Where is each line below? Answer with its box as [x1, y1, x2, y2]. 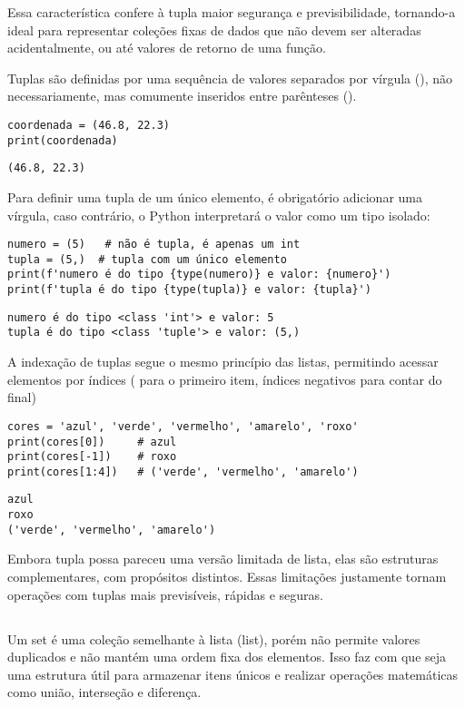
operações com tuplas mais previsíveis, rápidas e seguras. [7, 584, 324, 604]
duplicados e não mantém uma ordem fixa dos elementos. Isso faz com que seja [7, 647, 447, 666]
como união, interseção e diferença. [7, 682, 202, 702]
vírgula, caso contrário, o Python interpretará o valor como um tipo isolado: [7, 205, 430, 224]
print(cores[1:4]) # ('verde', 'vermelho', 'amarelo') [7, 465, 359, 478]
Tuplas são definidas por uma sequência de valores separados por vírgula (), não [7, 68, 452, 87]
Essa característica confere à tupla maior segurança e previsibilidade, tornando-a [7, 3, 456, 21]
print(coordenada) [7, 133, 118, 147]
